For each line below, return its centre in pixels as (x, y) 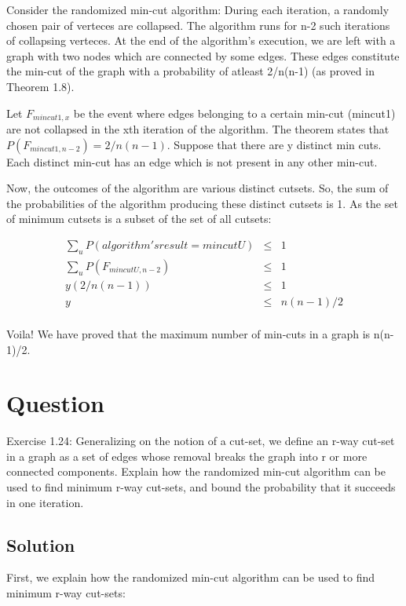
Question (55, 403)
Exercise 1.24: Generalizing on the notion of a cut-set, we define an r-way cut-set (201, 441)
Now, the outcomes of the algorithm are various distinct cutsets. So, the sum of (198, 188)
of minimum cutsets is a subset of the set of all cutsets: (139, 219)
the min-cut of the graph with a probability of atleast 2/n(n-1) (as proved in (190, 71)
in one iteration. (45, 502)
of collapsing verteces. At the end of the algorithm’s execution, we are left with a (201, 40)
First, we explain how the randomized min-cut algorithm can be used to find (191, 577)
